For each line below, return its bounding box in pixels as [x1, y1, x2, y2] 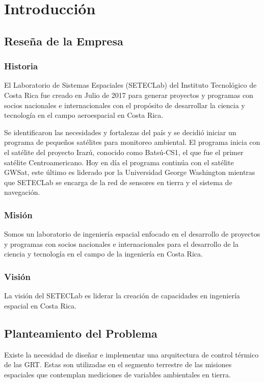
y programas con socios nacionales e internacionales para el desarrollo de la [4, 238, 239, 249]
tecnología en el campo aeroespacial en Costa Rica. [4, 110, 164, 120]
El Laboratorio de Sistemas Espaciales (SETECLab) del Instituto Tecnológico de [4, 80, 257, 90]
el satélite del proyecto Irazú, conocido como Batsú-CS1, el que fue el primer [4, 146, 244, 157]
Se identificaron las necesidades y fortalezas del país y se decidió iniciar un [4, 126, 236, 137]
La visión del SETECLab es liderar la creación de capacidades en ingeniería [4, 290, 240, 301]
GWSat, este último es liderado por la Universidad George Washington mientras [4, 167, 255, 177]
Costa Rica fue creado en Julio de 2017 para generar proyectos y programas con [4, 89, 253, 100]
